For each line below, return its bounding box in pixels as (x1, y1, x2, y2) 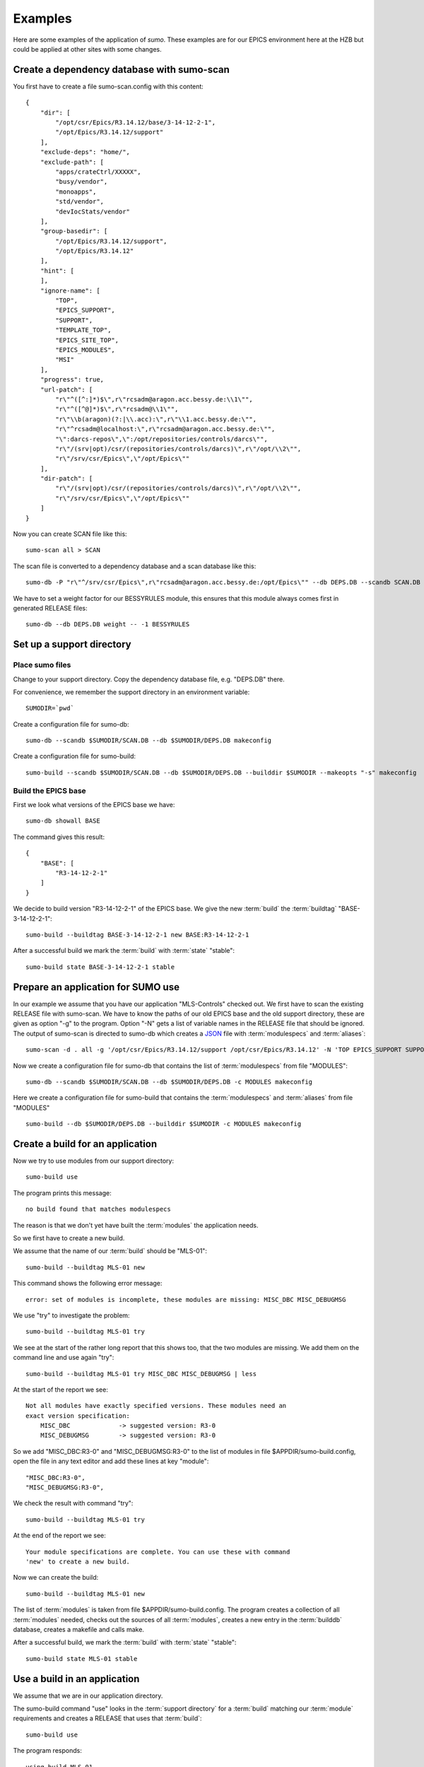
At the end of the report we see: (13, 1531, 106, 1540)
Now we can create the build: (13, 1573, 99, 1582)
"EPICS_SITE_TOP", (55, 336, 119, 344)
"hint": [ (40, 266, 74, 275)
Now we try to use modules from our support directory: (13, 1156, 175, 1166)
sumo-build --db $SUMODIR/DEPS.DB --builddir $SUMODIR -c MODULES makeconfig (25, 1120, 302, 1128)
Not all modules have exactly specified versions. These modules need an (25, 1402, 287, 1410)
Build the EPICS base (13, 785, 86, 795)
